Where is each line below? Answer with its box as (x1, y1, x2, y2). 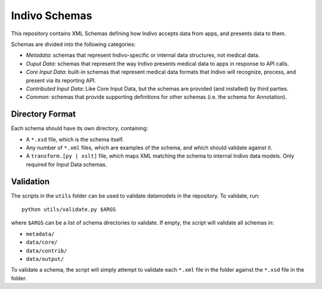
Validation (11, 176, 50, 186)
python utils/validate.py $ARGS (21, 206, 116, 213)
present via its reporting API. (26, 76, 97, 84)
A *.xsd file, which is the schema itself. (26, 136, 124, 143)
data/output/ (26, 256, 64, 262)
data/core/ (26, 239, 58, 246)
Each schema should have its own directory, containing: (11, 125, 148, 132)
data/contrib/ (26, 247, 67, 254)
